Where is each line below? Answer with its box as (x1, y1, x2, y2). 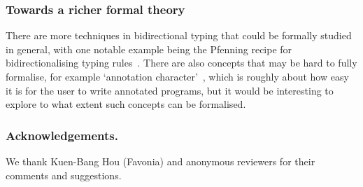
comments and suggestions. (6, 167, 122, 182)
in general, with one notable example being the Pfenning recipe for (6, 41, 292, 56)
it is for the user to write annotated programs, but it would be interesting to (6, 83, 334, 97)
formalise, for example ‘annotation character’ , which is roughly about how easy (6, 69, 349, 83)
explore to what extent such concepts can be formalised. (6, 97, 246, 111)
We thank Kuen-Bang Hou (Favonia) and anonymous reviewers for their (6, 154, 315, 168)
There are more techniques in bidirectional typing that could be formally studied (6, 28, 352, 43)
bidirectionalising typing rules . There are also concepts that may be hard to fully (6, 55, 357, 70)
